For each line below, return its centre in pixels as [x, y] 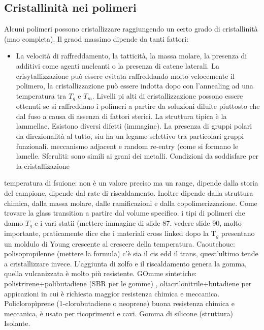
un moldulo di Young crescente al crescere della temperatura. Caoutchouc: [120, 243]
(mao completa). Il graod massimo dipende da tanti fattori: [96, 38]
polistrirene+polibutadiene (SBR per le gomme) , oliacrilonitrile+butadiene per [128, 283]
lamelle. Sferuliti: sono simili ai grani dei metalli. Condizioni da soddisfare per [137, 156]
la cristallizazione [43, 166]
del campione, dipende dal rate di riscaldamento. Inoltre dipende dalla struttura [129, 192]
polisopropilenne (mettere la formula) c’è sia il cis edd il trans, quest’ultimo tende [131, 253]
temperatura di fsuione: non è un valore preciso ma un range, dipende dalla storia [131, 183]
